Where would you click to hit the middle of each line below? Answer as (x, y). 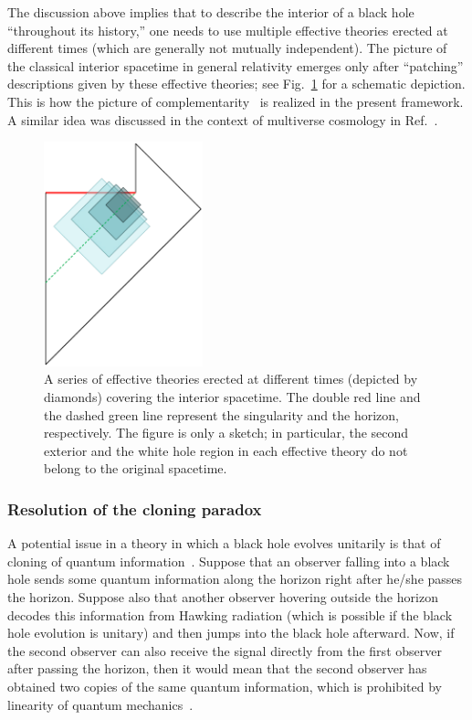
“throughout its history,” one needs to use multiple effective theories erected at (228, 30)
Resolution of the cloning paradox (135, 508)
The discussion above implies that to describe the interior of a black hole (211, 12)
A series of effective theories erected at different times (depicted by (231, 379)
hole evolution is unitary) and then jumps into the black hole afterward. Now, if (231, 633)
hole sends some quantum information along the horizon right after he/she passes (235, 579)
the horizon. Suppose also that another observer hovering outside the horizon (223, 596)
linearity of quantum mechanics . (100, 704)
